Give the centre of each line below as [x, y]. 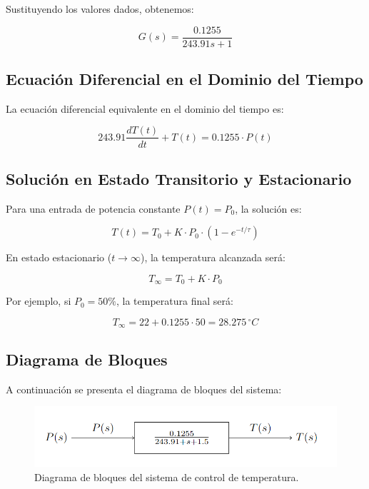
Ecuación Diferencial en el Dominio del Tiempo [184, 79]
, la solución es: [268, 208]
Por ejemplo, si [39, 301]
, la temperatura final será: [175, 301]
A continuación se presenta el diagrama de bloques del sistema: [144, 389]
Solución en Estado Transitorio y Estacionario [179, 178]
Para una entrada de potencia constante [93, 208]
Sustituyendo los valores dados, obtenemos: [100, 9]
